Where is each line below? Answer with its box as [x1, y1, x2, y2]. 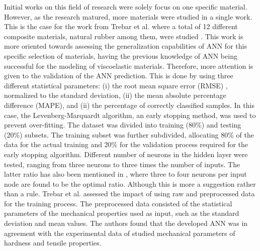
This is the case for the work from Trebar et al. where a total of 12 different [4, 21, 238, 32]
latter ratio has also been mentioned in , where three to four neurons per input [4, 169, 247, 179]
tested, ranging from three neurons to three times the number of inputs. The [4, 159, 240, 169]
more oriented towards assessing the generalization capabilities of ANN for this [4, 41, 247, 51]
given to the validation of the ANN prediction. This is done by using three [4, 70, 233, 81]
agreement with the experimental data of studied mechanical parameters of [4, 227, 235, 238]
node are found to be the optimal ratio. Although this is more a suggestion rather [4, 178, 256, 189]
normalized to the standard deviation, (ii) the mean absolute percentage [4, 90, 226, 100]
